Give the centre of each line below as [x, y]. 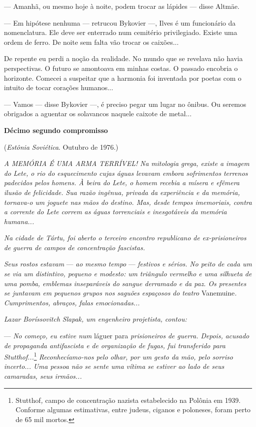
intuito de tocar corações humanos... [59, 87]
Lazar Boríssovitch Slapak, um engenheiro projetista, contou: [96, 319]
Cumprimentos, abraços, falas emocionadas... [72, 302]
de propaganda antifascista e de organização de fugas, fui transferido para [115, 345]
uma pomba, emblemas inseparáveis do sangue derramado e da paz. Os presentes [125, 283]
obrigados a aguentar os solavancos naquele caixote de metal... [98, 114]
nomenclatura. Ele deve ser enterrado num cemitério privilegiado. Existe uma [121, 32]
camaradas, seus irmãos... [43, 376]
